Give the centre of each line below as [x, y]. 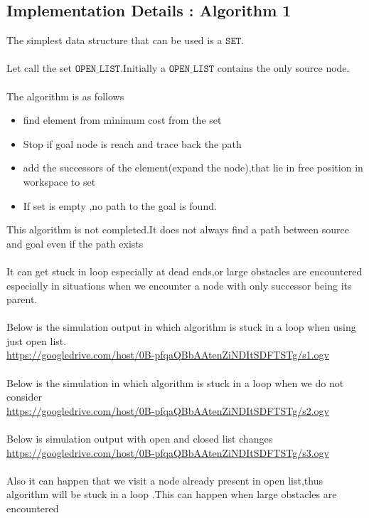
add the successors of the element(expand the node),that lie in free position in [193, 168]
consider [24, 397]
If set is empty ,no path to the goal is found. [120, 205]
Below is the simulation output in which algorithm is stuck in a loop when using [181, 327]
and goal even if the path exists [75, 243]
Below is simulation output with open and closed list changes [140, 439]
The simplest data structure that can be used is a [114, 40]
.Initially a [143, 68]
